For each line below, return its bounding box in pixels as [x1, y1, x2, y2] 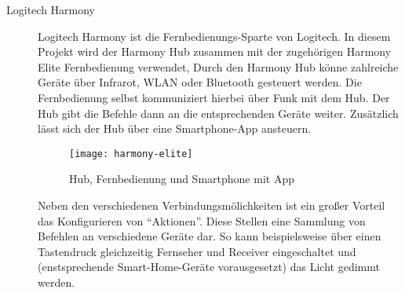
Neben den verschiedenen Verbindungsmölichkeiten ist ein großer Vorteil [38, 197, 385, 213]
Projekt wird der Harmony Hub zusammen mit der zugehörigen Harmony [38, 43, 392, 60]
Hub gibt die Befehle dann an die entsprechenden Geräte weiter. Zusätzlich [38, 104, 399, 121]
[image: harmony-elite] [69, 148, 193, 159]
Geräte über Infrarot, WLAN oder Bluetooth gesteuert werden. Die [38, 74, 362, 90]
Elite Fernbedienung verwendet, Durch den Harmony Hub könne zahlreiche [38, 58, 399, 75]
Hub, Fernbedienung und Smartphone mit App [69, 170, 294, 187]
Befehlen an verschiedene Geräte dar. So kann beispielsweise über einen [38, 228, 381, 244]
